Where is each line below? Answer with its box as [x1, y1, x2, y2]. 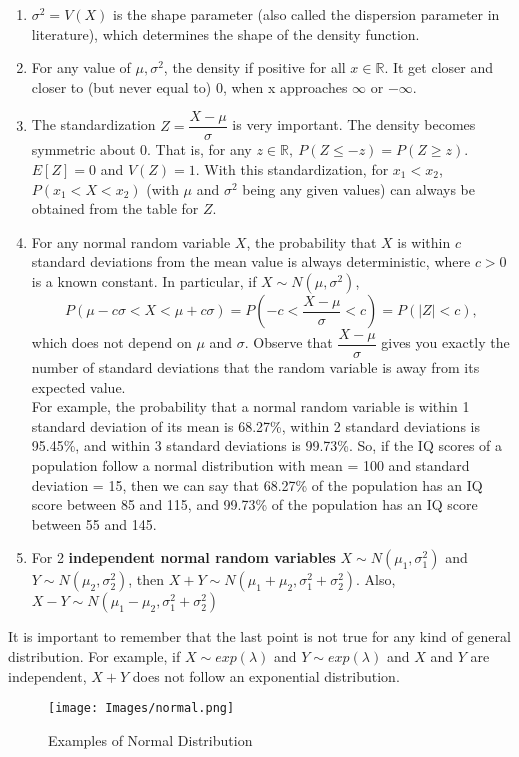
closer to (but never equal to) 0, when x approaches [31, 76, 348, 97]
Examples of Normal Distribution [48, 729, 253, 750]
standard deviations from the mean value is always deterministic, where [31, 251, 471, 272]
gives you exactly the [381, 332, 510, 353]
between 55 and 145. [31, 513, 157, 534]
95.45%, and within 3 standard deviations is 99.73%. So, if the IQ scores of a [31, 435, 503, 456]
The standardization [31, 114, 156, 135]
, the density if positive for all [163, 57, 346, 78]
